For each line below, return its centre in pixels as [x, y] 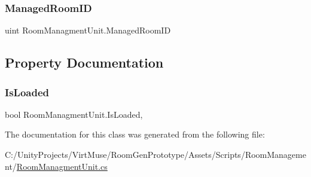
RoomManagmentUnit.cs [62, 166]
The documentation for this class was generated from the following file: [135, 134]
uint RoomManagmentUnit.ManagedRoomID [88, 30]
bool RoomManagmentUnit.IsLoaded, [74, 114]
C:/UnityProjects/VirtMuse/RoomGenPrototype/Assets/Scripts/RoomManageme [155, 154]
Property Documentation [84, 62]
